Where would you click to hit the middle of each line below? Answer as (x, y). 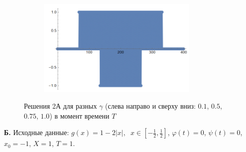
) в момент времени (79, 115)
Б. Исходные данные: (37, 132)
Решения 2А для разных (61, 106)
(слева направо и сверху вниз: (150, 106)
